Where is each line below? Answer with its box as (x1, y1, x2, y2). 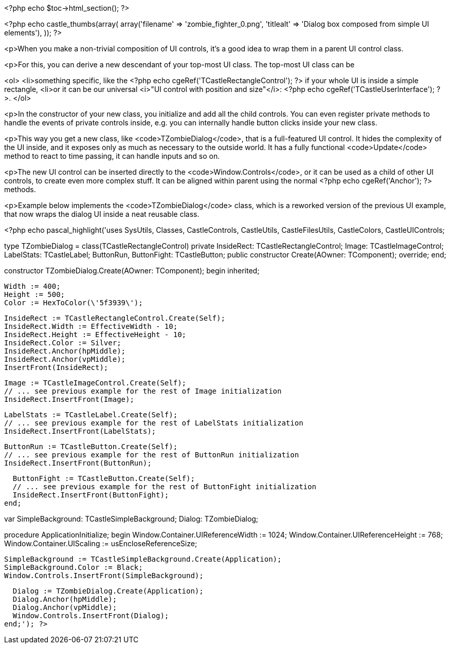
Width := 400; (4, 282, 61, 290)
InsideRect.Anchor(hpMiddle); (4, 347, 126, 355)
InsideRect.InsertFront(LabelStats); (4, 427, 156, 435)
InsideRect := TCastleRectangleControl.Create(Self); (4, 314, 225, 322)
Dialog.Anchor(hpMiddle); (12, 595, 117, 603)
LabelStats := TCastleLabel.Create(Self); (4, 411, 178, 419)
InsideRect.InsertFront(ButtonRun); (4, 459, 152, 467)
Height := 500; (4, 290, 65, 299)
